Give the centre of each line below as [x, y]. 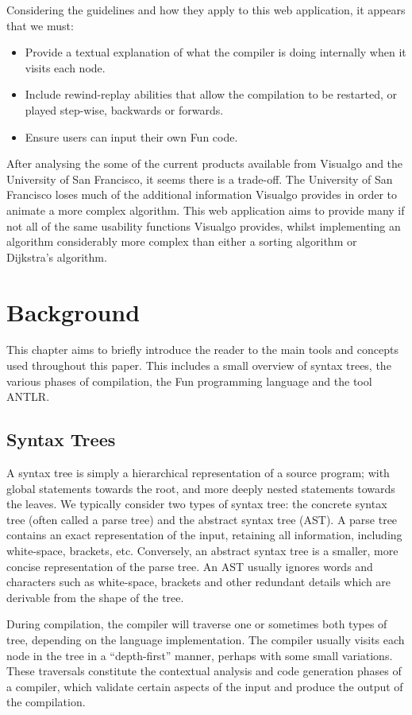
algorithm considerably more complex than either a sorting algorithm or [182, 241]
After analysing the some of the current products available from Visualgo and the [205, 163]
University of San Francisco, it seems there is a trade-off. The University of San [200, 179]
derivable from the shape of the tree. [95, 597]
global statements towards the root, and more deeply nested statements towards [201, 488]
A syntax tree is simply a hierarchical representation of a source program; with [198, 473]
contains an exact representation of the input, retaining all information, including [204, 535]
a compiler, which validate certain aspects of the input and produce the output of [205, 686]
